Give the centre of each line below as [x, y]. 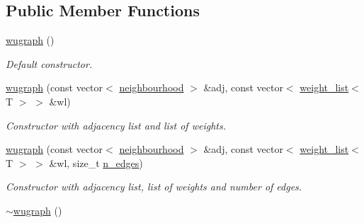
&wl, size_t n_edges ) [96, 162]
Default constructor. [49, 63]
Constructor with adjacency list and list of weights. [116, 125]
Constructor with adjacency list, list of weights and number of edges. [154, 187]
